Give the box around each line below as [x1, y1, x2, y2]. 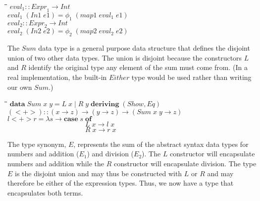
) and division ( [87, 148, 134, 159]
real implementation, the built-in [7, 71, 107, 82]
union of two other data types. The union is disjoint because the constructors [7, 52, 242, 63]
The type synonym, [7, 138, 66, 149]
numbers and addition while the [7, 158, 104, 168]
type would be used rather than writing [131, 71, 252, 82]
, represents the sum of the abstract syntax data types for [73, 138, 249, 149]
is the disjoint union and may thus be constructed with [15, 168, 182, 178]
